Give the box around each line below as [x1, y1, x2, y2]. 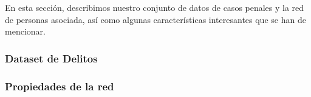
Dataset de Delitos [5, 50, 98, 65]
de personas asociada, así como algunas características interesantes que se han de [5, 13, 306, 25]
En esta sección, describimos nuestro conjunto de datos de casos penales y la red [5, 1, 304, 13]
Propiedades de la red [5, 78, 114, 93]
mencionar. [5, 25, 46, 38]
